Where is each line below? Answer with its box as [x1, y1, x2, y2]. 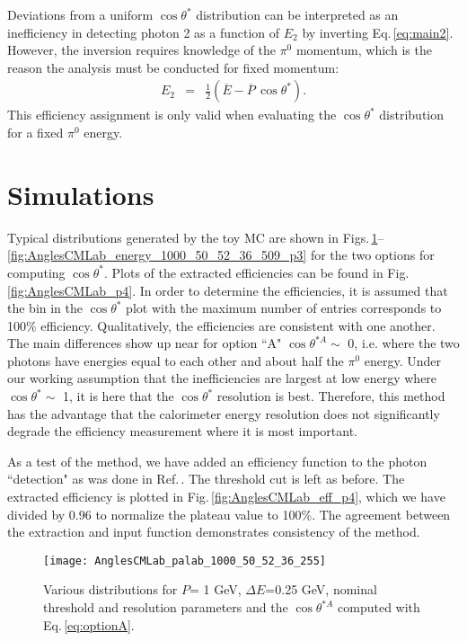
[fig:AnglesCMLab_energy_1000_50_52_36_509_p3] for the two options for [7, 245, 435, 264]
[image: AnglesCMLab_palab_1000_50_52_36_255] [43, 554, 326, 567]
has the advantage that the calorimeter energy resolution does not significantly [7, 404, 440, 423]
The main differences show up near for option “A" [7, 334, 282, 352]
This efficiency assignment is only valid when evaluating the [7, 105, 337, 124]
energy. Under [364, 351, 441, 369]
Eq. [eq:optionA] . [43, 615, 135, 634]
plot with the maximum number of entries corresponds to [126, 298, 442, 317]
